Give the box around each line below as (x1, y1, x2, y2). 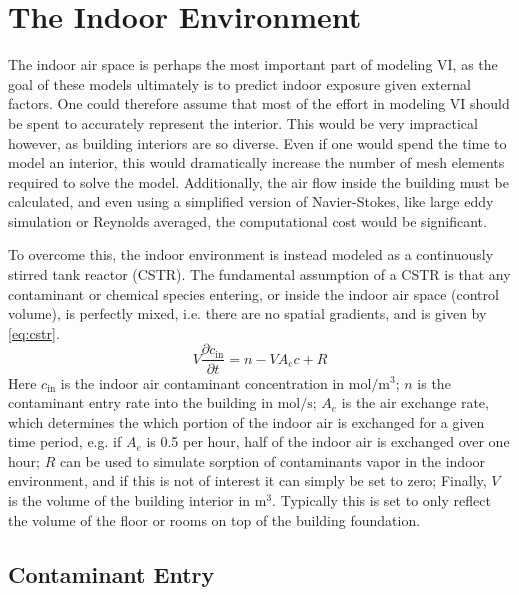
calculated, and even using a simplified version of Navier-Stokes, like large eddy (8, 191, 494, 212)
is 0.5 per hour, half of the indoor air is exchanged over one (146, 431, 510, 452)
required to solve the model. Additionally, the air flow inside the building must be (8, 171, 509, 192)
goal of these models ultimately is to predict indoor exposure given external (8, 73, 471, 94)
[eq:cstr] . (8, 322, 60, 343)
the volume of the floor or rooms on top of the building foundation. (8, 509, 421, 530)
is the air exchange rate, (341, 392, 489, 413)
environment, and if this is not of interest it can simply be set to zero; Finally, (8, 470, 487, 491)
